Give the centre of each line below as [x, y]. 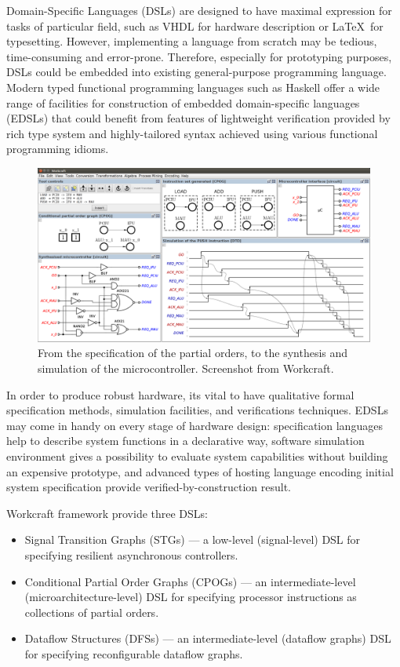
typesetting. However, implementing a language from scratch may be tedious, [192, 41]
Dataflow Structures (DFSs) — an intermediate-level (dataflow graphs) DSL [208, 638]
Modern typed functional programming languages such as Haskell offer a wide [193, 87]
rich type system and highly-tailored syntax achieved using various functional [192, 133]
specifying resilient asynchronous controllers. [131, 555]
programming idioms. [58, 149]
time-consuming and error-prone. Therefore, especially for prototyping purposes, [199, 56]
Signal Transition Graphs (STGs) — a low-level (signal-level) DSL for [193, 539]
